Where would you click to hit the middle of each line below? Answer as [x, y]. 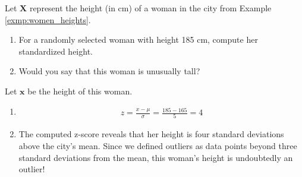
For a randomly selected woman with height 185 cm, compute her [138, 39]
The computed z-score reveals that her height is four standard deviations [151, 134]
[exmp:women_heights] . [48, 19]
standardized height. [56, 51]
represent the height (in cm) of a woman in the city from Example [150, 8]
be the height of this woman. [80, 91]
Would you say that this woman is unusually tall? [109, 71]
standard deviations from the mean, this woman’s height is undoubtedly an [156, 157]
